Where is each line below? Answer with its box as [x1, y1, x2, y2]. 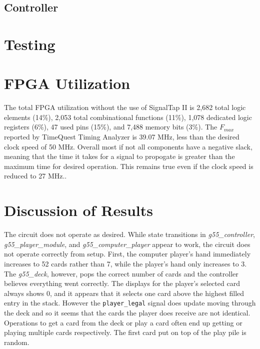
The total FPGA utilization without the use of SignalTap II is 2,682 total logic [4, 102, 246, 112]
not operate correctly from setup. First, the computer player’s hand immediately [4, 248, 251, 259]
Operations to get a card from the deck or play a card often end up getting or [4, 317, 242, 327]
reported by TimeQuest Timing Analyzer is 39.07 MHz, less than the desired [4, 131, 239, 142]
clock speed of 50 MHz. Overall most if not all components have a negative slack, [4, 141, 252, 151]
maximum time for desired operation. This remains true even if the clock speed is [4, 160, 253, 171]
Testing [4, 33, 55, 54]
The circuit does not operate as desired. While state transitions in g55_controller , [4, 229, 255, 239]
